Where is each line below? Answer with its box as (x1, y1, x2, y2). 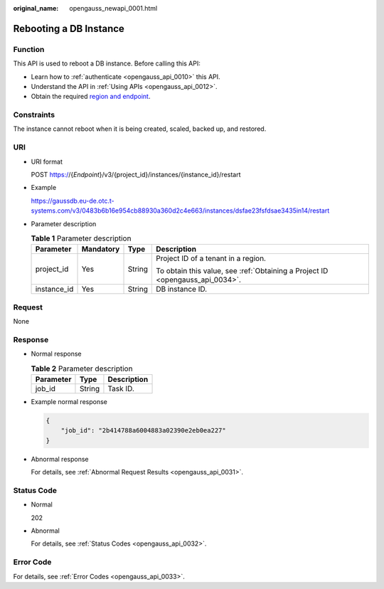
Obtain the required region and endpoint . (31, 92, 151, 101)
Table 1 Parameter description (31, 233, 132, 243)
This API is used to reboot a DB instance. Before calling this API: (13, 59, 201, 68)
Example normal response (31, 397, 108, 405)
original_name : (13, 4, 59, 12)
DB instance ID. (155, 285, 208, 294)
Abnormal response (31, 455, 89, 463)
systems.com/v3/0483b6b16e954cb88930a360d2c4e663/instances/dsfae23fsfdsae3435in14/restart (31, 206, 330, 215)
